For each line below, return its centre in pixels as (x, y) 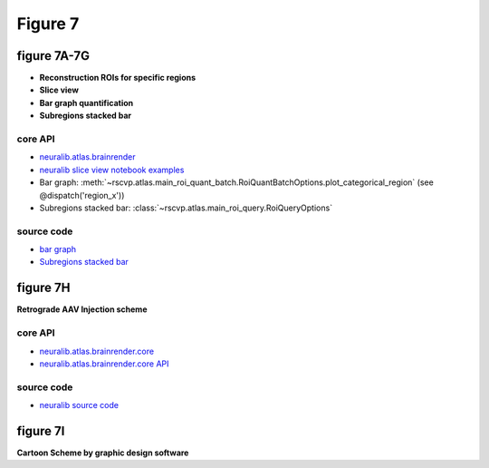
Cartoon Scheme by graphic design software (103, 453)
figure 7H (43, 288)
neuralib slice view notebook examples (112, 170)
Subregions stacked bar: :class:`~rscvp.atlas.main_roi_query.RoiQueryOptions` (186, 208)
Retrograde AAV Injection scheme (82, 309)
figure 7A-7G (53, 56)
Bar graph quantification (86, 102)
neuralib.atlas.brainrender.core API (104, 364)
